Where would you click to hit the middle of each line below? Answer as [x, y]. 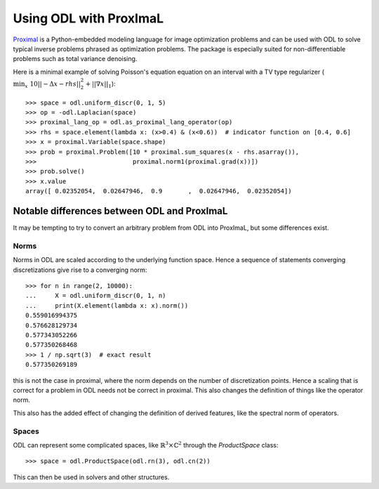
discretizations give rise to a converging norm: [80, 270]
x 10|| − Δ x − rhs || [53, 84]
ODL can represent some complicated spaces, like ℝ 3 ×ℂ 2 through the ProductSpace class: [146, 444]
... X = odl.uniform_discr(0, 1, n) [96, 296]
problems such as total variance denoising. [75, 59]
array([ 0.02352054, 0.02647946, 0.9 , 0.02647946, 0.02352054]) [159, 191]
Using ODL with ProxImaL [88, 18]
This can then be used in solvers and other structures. [91, 477]
